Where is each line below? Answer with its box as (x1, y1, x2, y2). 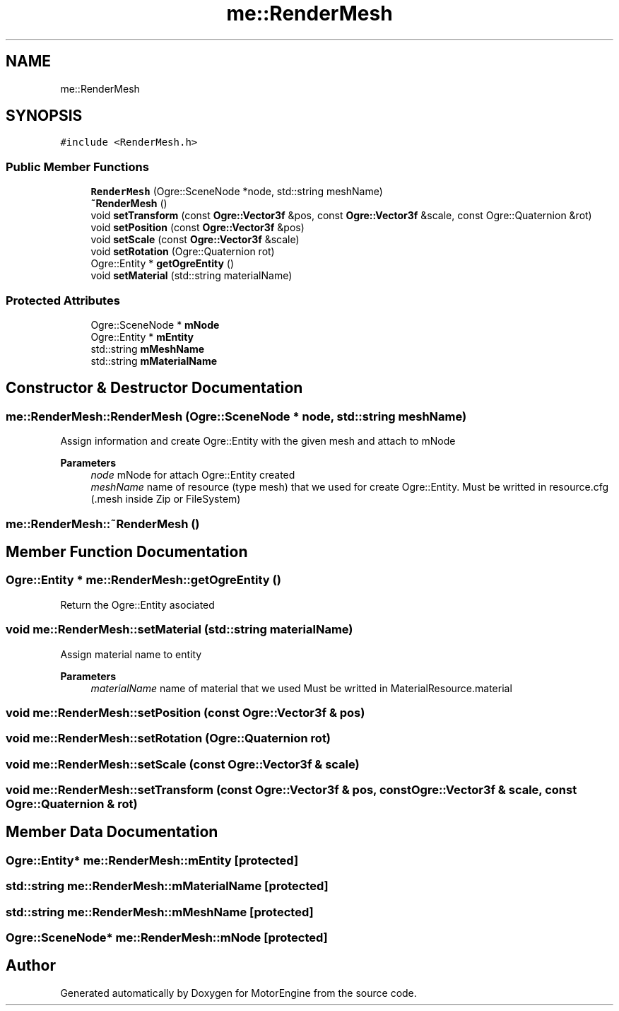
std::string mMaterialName (90, 354, 218, 367)
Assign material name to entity (60, 648, 202, 660)
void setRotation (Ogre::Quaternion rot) (90, 245, 275, 258)
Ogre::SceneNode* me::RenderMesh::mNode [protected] (6, 930, 328, 945)
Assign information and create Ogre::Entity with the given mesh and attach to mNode (60, 435, 456, 448)
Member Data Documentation (6, 823, 218, 841)
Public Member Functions (6, 159, 149, 174)
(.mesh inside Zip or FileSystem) (90, 493, 241, 506)
